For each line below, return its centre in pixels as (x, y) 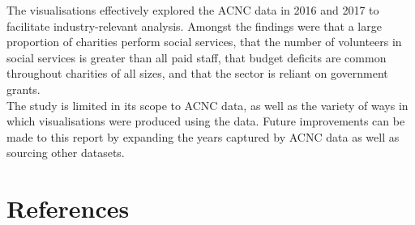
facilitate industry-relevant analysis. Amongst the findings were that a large (194, 25)
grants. (24, 89)
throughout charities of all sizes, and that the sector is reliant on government (197, 73)
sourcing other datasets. (66, 153)
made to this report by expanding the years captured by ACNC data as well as (203, 136)
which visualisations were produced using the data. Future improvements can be (206, 121)
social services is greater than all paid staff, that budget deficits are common (197, 57)
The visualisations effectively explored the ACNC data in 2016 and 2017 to (193, 10)
